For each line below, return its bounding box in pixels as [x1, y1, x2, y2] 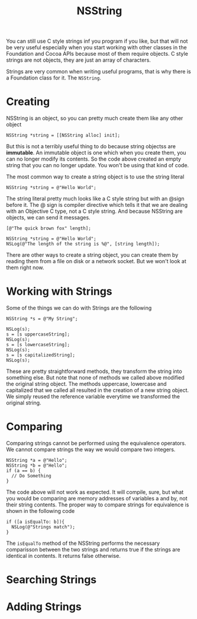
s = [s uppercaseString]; [6, 331, 70, 337]
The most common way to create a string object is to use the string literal [6, 173, 185, 180]
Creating [6, 95, 50, 109]
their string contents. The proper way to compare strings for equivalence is [6, 501, 189, 508]
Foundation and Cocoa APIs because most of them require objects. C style [6, 50, 188, 58]
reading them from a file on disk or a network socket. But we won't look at [6, 258, 186, 265]
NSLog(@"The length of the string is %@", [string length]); [6, 241, 160, 247]
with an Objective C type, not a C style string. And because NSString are [6, 208, 183, 215]
